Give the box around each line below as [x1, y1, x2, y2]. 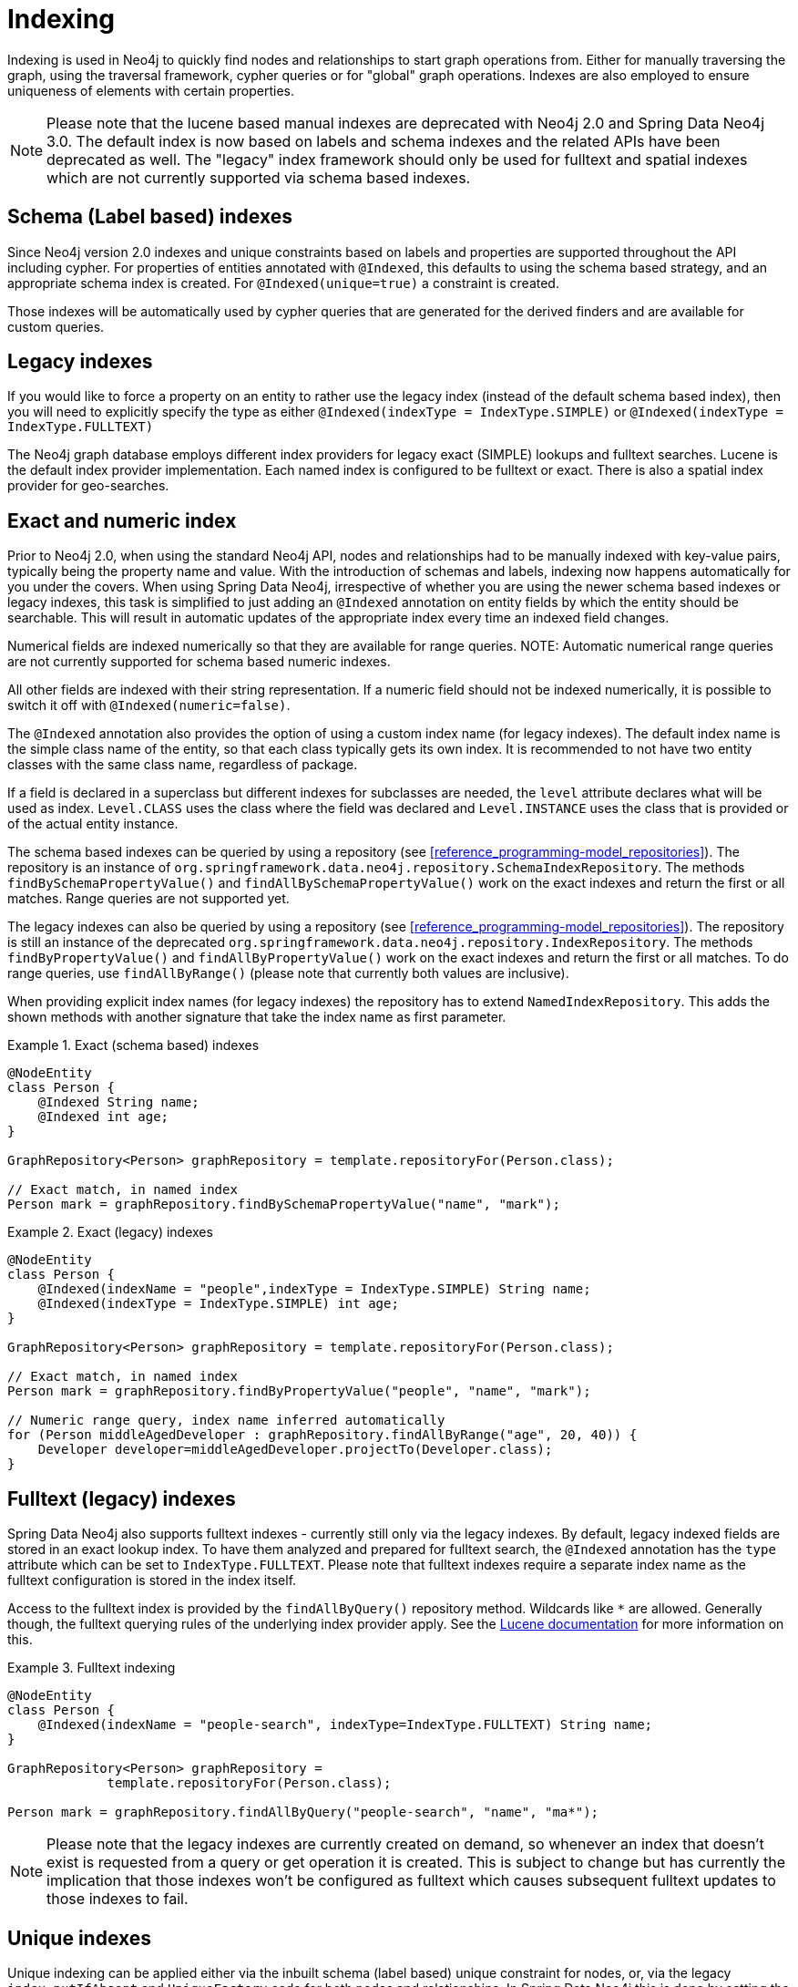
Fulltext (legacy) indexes [7, 1487, 236, 1510]
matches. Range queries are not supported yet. [7, 891, 290, 907]
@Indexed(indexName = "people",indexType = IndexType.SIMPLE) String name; [37, 1282, 591, 1297]
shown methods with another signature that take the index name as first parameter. [7, 1009, 506, 1025]
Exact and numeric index [7, 509, 237, 532]
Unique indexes [7, 1926, 152, 1950]
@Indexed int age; [37, 1109, 169, 1125]
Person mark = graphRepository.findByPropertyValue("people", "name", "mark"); [7, 1384, 591, 1399]
